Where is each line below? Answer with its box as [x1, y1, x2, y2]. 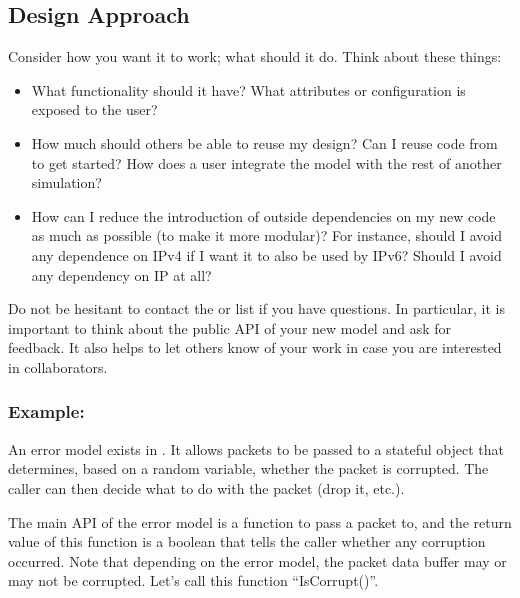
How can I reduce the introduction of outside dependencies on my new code [31, 205, 496, 226]
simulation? [31, 172, 102, 193]
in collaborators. [8, 356, 108, 377]
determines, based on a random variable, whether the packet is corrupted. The [8, 458, 489, 479]
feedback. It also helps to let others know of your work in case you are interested [8, 337, 502, 358]
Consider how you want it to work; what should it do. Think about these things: [8, 46, 502, 67]
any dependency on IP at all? [31, 264, 212, 285]
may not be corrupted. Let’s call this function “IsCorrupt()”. [8, 570, 379, 591]
